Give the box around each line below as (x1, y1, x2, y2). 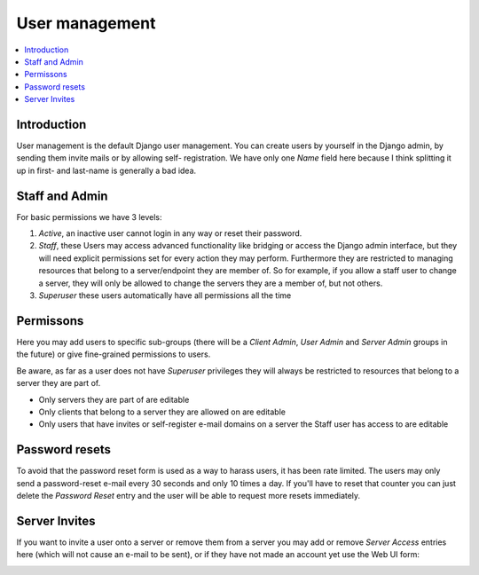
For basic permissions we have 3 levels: (16, 211, 163, 222)
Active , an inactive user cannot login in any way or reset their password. (38, 228, 302, 239)
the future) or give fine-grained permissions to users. (16, 349, 211, 359)
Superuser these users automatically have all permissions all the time (38, 290, 292, 301)
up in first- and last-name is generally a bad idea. (16, 165, 197, 176)
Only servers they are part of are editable (38, 394, 190, 405)
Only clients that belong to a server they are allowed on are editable (38, 406, 286, 417)
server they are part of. (16, 378, 101, 389)
